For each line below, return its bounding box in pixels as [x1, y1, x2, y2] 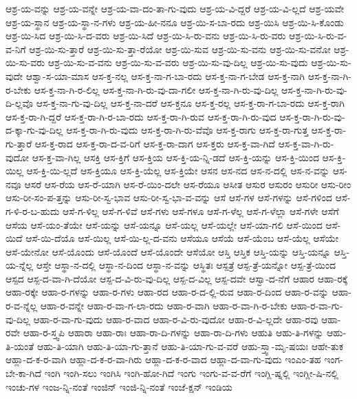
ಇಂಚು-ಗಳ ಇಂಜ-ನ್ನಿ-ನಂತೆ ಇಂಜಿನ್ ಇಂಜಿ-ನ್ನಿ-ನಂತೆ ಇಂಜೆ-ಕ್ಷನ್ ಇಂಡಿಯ [6, 379, 232, 393]
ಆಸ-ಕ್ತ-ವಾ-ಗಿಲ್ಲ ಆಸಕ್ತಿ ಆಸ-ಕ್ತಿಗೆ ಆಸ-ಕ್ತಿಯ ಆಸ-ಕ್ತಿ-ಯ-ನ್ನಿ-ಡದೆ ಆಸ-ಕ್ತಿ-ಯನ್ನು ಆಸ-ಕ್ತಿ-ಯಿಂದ [32, 150, 319, 164]
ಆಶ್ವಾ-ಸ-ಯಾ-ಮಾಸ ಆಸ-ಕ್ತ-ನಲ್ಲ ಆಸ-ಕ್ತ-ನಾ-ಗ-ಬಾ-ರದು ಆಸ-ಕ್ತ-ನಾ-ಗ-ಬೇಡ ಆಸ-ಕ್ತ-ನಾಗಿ [25, 68, 305, 83]
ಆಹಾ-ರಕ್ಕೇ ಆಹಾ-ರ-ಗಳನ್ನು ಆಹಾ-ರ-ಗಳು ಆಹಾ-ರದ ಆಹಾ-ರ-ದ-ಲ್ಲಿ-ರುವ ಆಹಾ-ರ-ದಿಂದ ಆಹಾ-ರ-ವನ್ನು [6, 285, 329, 299]
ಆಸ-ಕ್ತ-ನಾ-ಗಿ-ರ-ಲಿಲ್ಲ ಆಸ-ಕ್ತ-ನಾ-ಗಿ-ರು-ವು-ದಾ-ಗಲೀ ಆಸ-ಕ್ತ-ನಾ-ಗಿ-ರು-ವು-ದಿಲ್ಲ [34, 82, 279, 96]
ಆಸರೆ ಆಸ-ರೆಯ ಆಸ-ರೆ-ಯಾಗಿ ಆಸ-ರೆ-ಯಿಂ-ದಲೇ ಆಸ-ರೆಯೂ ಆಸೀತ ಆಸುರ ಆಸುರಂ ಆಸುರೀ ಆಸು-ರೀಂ [24, 176, 351, 191]
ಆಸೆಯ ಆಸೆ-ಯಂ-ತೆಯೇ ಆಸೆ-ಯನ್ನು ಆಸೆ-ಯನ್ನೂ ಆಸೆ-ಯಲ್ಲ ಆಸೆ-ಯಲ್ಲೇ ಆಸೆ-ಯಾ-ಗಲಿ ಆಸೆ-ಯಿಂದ [6, 217, 323, 232]
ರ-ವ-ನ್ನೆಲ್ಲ [6, 298, 38, 313]
